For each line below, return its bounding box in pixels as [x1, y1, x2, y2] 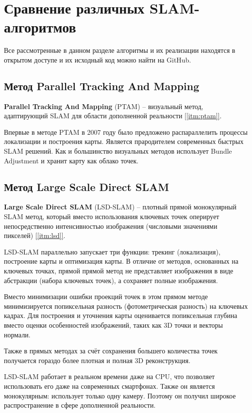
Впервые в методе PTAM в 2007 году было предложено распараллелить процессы [4, 127, 248, 137]
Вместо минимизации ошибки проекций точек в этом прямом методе [4, 291, 208, 302]
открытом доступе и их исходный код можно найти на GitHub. [4, 54, 191, 64]
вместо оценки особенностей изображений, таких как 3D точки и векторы [4, 320, 223, 330]
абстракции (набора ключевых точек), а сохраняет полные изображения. [4, 275, 218, 285]
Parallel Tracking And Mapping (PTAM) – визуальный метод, [4, 101, 203, 111]
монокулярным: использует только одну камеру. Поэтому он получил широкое [4, 390, 236, 400]
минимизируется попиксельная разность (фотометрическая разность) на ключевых [4, 301, 248, 311]
